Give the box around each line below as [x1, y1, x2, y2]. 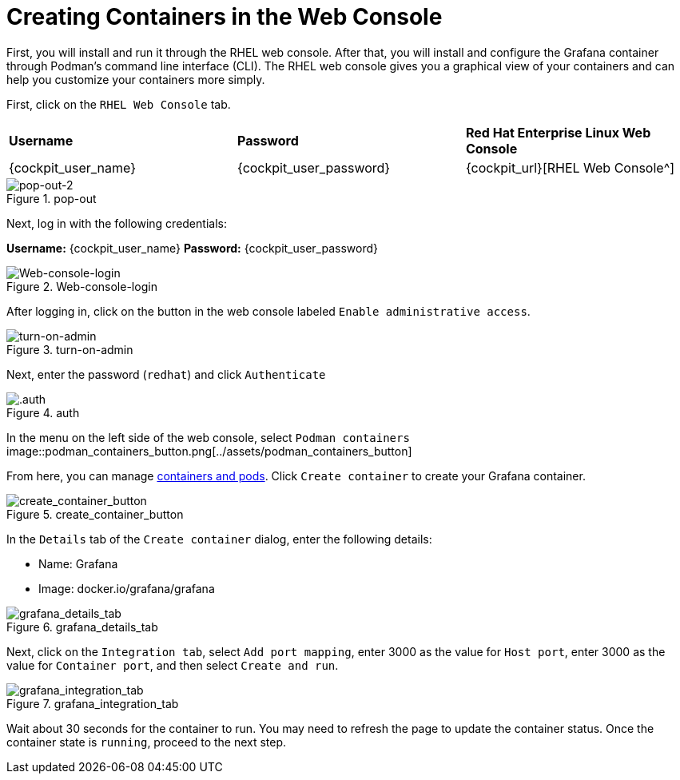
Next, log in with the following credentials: [6, 216, 227, 230]
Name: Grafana [38, 556, 118, 571]
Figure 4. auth [6, 405, 80, 420]
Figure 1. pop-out [6, 191, 97, 205]
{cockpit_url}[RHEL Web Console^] [465, 159, 675, 176]
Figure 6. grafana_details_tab [6, 619, 158, 634]
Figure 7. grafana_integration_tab [6, 696, 179, 710]
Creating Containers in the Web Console [6, 3, 443, 30]
